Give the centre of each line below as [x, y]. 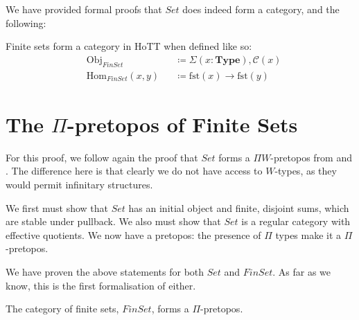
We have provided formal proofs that [84, 9]
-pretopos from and [311, 157]
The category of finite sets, [62, 309]
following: [26, 23]
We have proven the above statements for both [105, 271]
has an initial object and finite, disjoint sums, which [239, 207]
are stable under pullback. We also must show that [113, 221]
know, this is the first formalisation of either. [101, 285]
